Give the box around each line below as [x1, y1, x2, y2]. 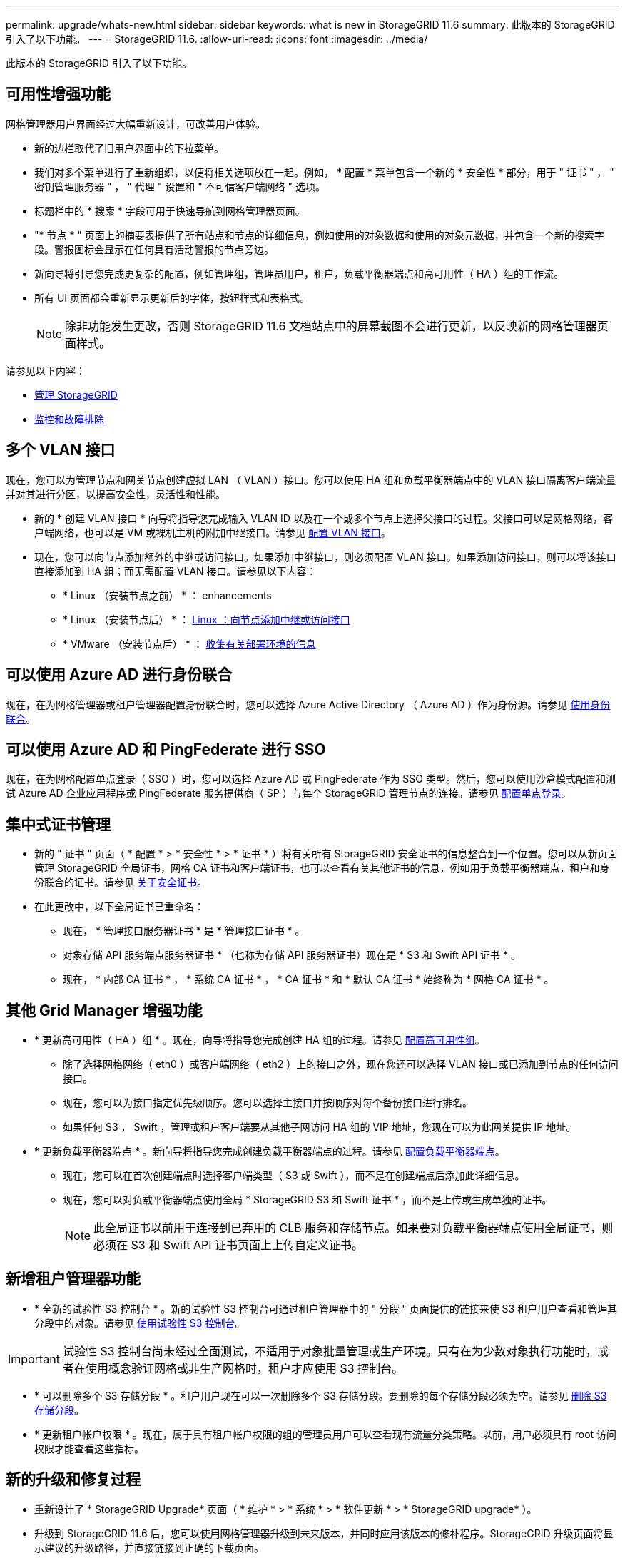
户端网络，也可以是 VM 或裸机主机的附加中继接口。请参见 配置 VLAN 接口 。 [34, 526, 391, 539]
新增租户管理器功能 [6, 1270, 141, 1288]
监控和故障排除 [34, 412, 104, 425]
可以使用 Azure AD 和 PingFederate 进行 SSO [6, 740, 326, 758]
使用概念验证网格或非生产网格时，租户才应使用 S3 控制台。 [85, 1360, 404, 1375]
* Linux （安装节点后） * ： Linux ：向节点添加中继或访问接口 [63, 613, 350, 626]
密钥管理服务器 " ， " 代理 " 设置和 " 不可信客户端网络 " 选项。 [34, 180, 325, 193]
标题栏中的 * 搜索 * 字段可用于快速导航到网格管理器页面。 [34, 204, 305, 217]
